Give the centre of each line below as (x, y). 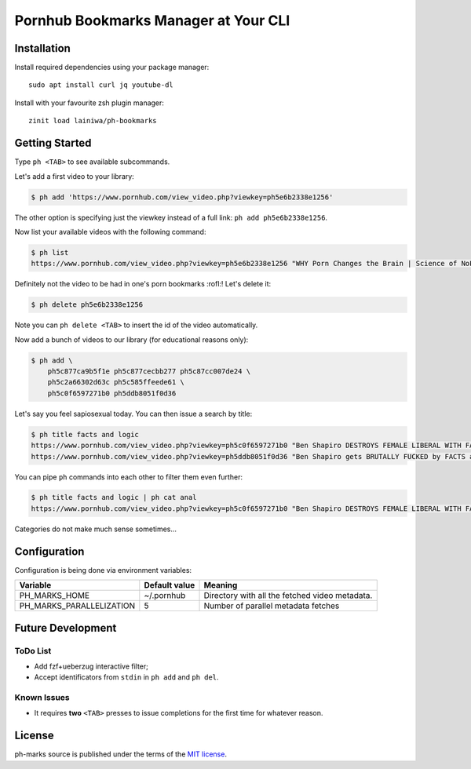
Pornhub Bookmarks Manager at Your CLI (152, 20)
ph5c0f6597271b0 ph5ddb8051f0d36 (112, 393)
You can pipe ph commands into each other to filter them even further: (129, 477)
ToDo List (33, 651)
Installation (42, 48)
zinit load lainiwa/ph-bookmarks (93, 121)
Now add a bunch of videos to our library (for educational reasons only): (131, 339)
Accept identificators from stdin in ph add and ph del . (126, 677)
